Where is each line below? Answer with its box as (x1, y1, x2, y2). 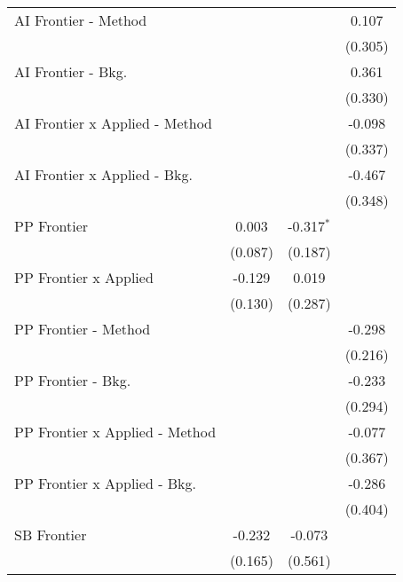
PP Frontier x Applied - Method (14, 421, 217, 442)
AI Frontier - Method (14, 10, 147, 30)
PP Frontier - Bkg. (14, 370, 131, 390)
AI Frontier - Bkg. (14, 61, 128, 82)
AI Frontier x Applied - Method (14, 113, 213, 133)
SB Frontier (14, 524, 87, 545)
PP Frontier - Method (14, 319, 151, 339)
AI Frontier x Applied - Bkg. (14, 164, 193, 185)
